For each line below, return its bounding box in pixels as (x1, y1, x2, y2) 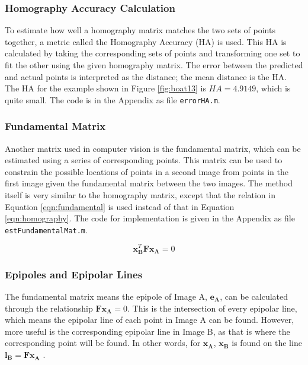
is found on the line (232, 337, 302, 349)
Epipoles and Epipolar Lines (5, 266, 143, 281)
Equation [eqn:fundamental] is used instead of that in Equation (5, 200, 235, 212)
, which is (256, 82, 291, 94)
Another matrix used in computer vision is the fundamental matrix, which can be (5, 142, 301, 154)
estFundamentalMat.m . (5, 223, 88, 236)
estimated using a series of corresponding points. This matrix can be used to (5, 154, 283, 166)
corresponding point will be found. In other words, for (5, 337, 201, 349)
